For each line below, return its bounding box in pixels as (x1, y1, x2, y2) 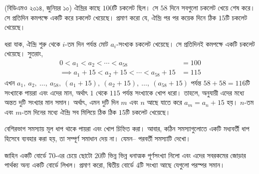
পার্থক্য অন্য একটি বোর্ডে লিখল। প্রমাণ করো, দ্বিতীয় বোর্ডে (4, 160, 134, 170)
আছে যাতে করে (147, 97, 182, 107)
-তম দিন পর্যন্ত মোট (65, 38, 108, 49)
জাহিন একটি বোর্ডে (4, 150, 46, 160)
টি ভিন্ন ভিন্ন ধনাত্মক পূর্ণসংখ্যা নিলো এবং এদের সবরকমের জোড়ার (101, 150, 246, 160)
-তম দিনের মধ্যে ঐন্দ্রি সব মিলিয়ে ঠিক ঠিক (21, 106, 117, 117)
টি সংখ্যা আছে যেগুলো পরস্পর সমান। (139, 160, 225, 170)
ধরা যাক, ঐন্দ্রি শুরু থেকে (4, 38, 60, 49)
